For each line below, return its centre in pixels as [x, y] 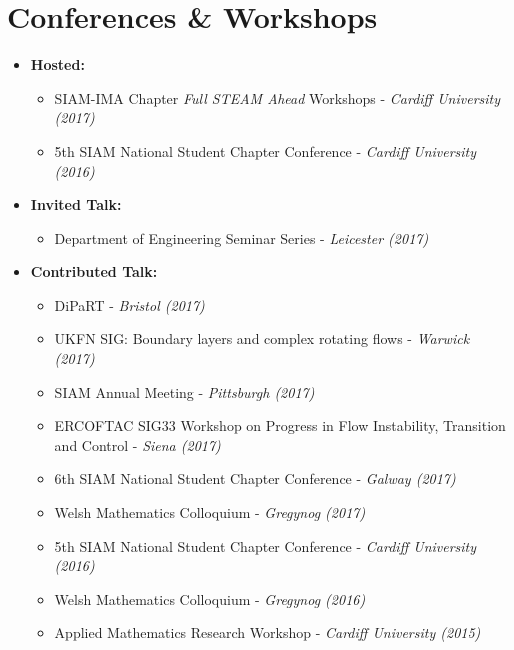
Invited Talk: [76, 204]
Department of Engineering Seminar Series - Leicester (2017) [241, 237]
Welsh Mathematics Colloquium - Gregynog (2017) [210, 512]
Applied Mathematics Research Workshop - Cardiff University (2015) [267, 632]
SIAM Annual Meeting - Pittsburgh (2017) [184, 391]
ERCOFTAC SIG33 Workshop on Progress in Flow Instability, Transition [280, 425]
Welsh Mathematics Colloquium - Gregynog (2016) [210, 598]
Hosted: [57, 64]
